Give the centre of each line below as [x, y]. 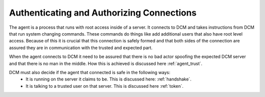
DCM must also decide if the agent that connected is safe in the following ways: [90, 72]
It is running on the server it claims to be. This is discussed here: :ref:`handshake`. [108, 79]
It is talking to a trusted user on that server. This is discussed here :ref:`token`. [105, 86]
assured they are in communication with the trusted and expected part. [81, 48]
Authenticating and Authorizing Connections [103, 13]
